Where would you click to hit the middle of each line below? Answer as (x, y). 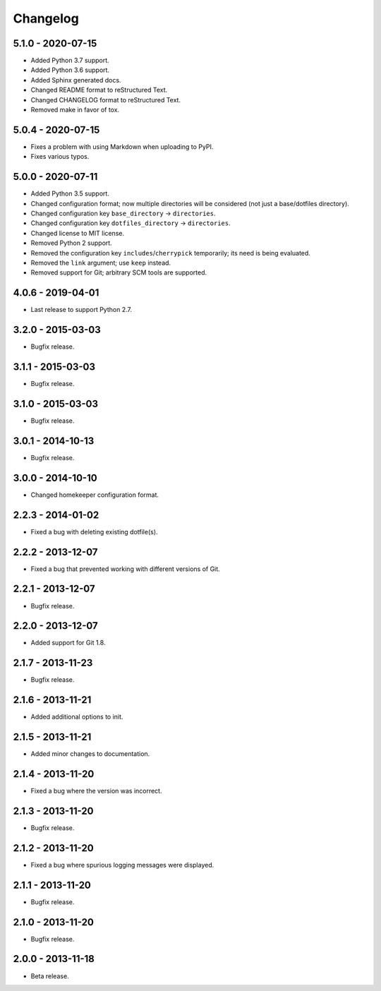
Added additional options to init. (77, 717)
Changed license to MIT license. (78, 233)
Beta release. (50, 976)
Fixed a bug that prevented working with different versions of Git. (125, 569)
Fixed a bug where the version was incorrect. (96, 791)
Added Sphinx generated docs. (76, 80)
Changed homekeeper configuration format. (95, 495)
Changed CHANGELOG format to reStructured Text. (106, 100)
